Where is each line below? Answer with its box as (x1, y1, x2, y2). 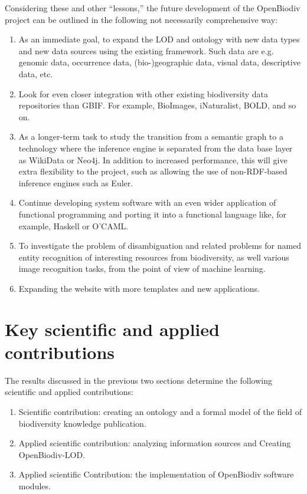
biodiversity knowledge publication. (18, 417, 146, 429)
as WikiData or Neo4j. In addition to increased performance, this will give (18, 153, 288, 166)
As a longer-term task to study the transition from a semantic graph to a (18, 130, 283, 143)
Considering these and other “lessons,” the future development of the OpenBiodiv (5, 2, 301, 14)
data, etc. (18, 67, 53, 80)
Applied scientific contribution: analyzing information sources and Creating (18, 437, 291, 449)
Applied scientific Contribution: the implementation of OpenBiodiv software (18, 468, 294, 480)
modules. (18, 479, 51, 492)
